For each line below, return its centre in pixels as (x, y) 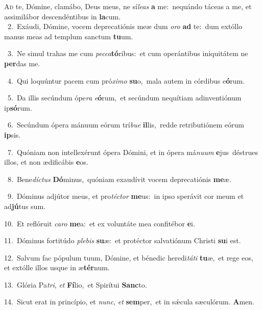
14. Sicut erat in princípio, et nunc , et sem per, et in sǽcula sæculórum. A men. (129, 302)
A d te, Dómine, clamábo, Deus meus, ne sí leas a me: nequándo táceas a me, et (128, 6)
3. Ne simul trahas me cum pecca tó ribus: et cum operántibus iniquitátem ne (128, 53)
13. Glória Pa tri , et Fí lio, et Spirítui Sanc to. (76, 284)
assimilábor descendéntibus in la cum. (63, 16)
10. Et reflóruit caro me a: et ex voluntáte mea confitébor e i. (100, 223)
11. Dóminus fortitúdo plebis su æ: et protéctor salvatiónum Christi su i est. (123, 240)
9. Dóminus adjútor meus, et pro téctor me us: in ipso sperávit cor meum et (126, 196)
